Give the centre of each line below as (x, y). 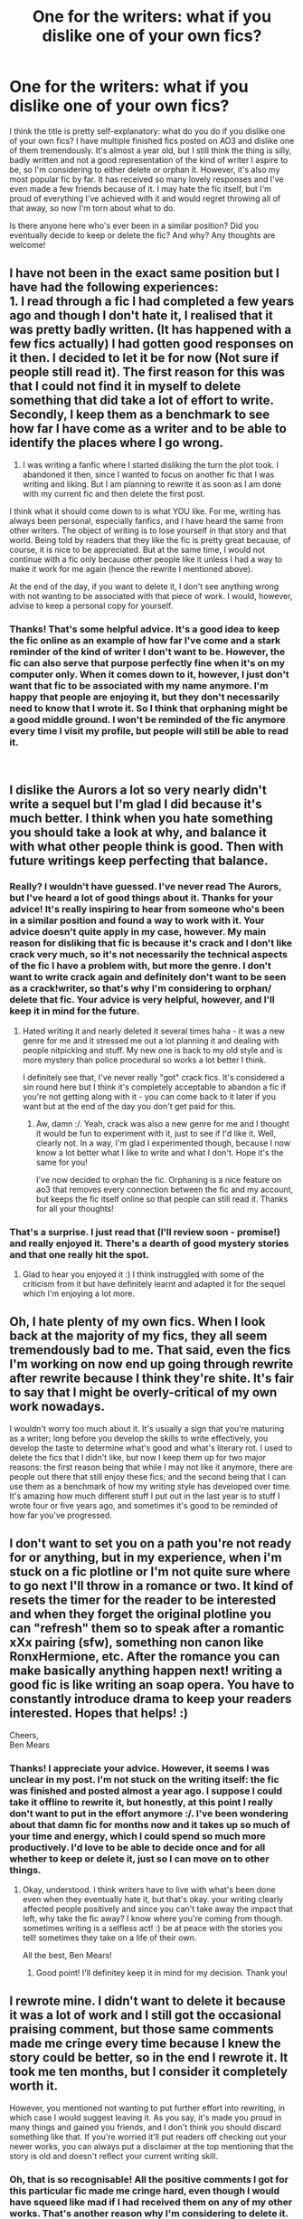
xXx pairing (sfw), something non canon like (137, 1643)
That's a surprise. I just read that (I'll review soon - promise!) (145, 1232)
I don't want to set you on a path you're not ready (151, 1543)
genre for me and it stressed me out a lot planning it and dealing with (151, 1040)
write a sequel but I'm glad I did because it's (136, 804)
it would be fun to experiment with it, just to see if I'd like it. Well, (156, 1133)
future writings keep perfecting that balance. (139, 861)
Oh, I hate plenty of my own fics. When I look (137, 1322)
